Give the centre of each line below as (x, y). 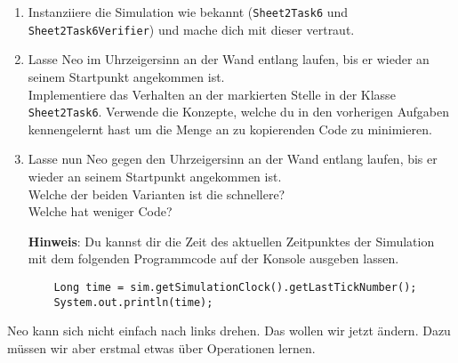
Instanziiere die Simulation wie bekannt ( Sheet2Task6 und (188, 12)
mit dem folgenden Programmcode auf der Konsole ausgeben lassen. (213, 258)
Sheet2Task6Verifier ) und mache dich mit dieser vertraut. (191, 29)
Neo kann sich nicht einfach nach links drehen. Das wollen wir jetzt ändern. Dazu (229, 331)
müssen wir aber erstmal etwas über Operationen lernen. (161, 347)
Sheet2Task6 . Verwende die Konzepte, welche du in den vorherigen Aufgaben (238, 112)
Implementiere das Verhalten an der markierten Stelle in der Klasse (212, 94)
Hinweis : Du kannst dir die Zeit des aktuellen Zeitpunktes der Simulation (231, 241)
